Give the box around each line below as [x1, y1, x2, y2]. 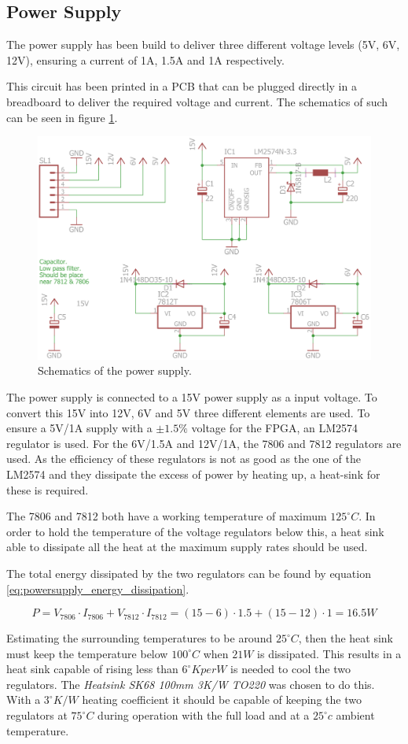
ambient [336, 707, 375, 724]
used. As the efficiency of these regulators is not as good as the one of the [6, 450, 361, 467]
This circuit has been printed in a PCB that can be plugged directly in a [6, 78, 357, 94]
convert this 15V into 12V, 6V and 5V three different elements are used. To [6, 404, 370, 420]
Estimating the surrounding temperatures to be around [6, 630, 273, 646]
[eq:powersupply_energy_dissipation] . [6, 580, 189, 597]
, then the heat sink [298, 630, 393, 646]
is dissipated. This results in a [257, 645, 402, 661]
